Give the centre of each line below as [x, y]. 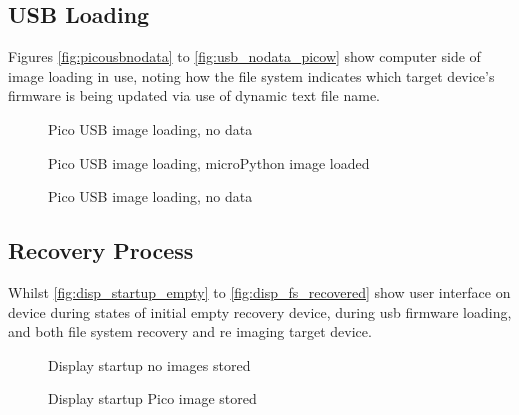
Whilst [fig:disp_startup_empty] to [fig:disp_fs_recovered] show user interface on [259, 291]
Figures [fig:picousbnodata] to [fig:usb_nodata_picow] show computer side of [244, 56]
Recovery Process [101, 250]
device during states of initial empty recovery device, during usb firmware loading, [260, 311]
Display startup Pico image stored [152, 398]
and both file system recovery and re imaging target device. [190, 331]
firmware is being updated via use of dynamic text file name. [194, 95]
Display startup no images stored [149, 364]
